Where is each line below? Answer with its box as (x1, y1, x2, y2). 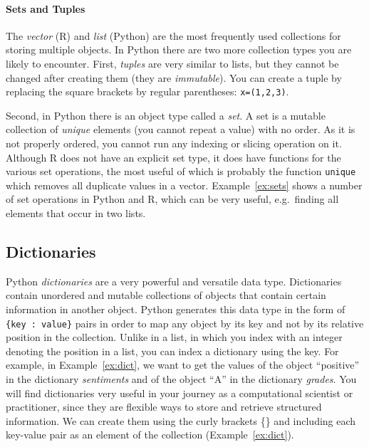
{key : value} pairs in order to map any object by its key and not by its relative (6, 315, 364, 330)
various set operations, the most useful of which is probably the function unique (6, 164, 356, 179)
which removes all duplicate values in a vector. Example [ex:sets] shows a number (6, 177, 363, 192)
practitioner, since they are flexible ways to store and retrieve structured (6, 399, 322, 414)
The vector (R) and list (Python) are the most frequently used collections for (6, 28, 341, 43)
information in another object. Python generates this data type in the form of (6, 302, 345, 317)
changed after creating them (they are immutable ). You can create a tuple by (6, 70, 342, 85)
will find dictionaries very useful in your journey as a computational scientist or (6, 385, 353, 400)
